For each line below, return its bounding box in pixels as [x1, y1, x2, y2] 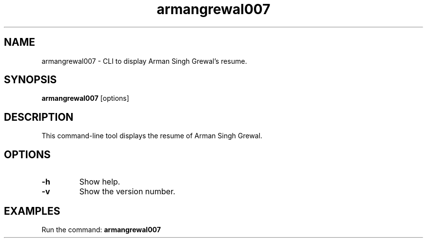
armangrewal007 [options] [41, 94, 129, 103]
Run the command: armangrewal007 [41, 225, 161, 234]
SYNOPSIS [4, 74, 57, 86]
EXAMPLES [4, 205, 60, 217]
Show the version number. [79, 186, 175, 197]
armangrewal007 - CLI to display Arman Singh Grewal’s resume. [41, 56, 247, 65]
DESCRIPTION [4, 111, 74, 123]
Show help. [79, 177, 120, 187]
